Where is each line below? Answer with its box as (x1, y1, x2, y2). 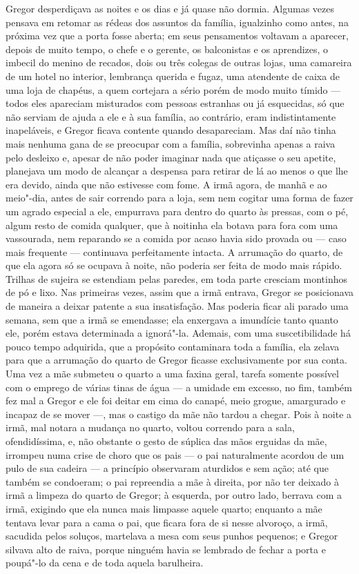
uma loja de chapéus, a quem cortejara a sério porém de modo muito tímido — (6, 82, 341, 97)
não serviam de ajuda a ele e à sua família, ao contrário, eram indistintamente (6, 109, 336, 123)
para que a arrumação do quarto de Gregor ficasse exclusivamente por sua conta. (6, 353, 347, 367)
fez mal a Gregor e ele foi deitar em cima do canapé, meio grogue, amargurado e (6, 393, 346, 408)
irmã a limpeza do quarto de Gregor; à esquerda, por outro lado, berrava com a (6, 488, 342, 502)
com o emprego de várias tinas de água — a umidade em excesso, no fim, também (6, 379, 352, 394)
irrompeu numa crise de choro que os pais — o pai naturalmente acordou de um (6, 447, 345, 462)
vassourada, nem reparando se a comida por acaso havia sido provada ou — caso (6, 231, 347, 246)
